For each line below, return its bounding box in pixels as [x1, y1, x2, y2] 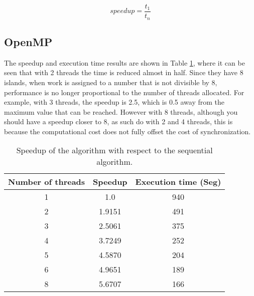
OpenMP [4, 34, 53, 49]
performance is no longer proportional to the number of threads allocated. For [4, 87, 244, 97]
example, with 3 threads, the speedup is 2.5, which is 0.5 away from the [4, 97, 225, 107]
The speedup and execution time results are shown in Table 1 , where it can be [4, 57, 245, 68]
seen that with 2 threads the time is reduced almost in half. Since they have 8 [4, 67, 243, 78]
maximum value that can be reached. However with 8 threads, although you [4, 106, 238, 117]
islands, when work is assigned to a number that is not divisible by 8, [4, 77, 217, 87]
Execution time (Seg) [135, 176, 221, 188]
